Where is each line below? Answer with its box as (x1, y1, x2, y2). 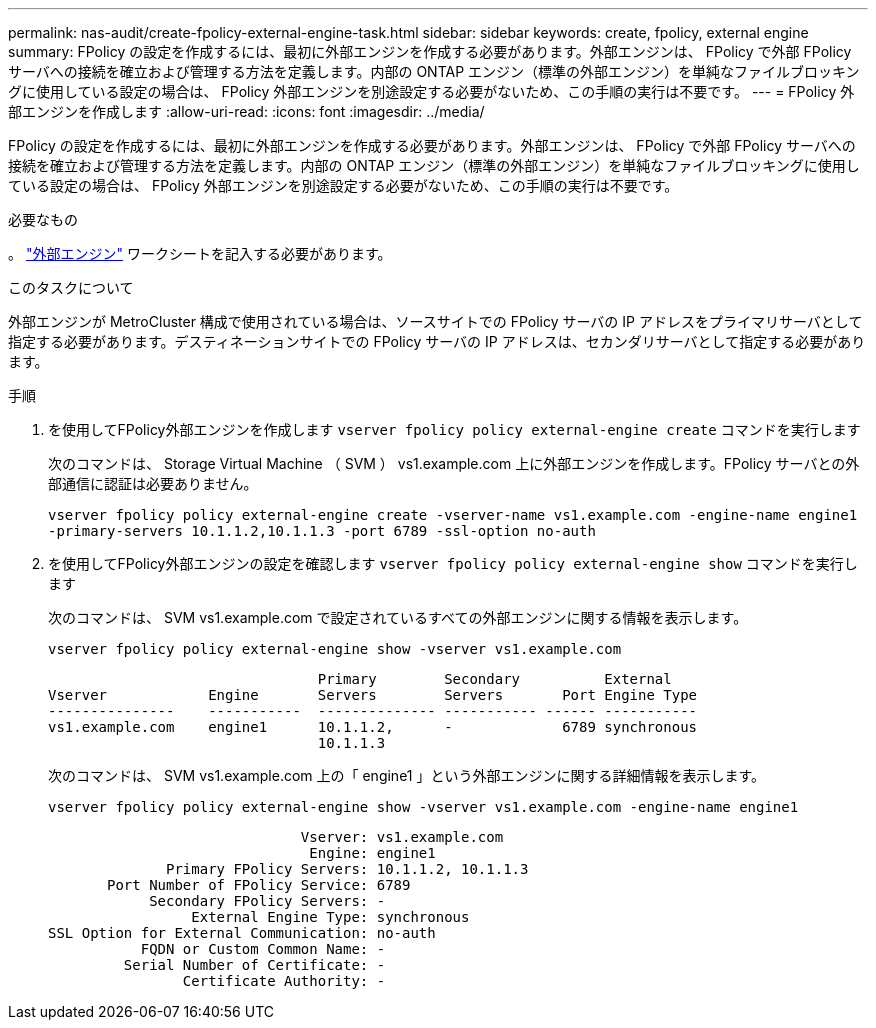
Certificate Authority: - (182, 973, 386, 989)
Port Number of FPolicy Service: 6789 (107, 877, 411, 893)
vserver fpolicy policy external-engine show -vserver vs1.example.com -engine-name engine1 (48, 799, 799, 815)
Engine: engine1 (309, 845, 436, 861)
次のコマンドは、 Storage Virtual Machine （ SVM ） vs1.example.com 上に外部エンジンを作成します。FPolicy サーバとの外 (48, 455, 860, 472)
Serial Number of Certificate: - (123, 957, 386, 973)
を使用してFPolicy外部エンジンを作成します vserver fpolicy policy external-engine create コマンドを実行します (48, 421, 861, 438)
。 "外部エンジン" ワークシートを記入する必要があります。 (8, 245, 392, 262)
